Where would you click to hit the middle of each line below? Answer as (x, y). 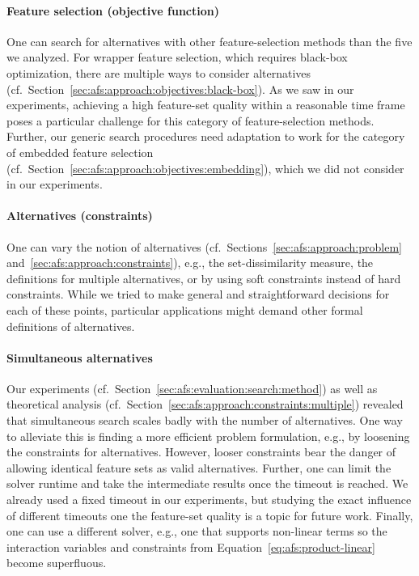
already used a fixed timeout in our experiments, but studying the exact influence (209, 500)
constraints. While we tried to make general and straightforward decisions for (198, 294)
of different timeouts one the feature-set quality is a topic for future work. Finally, (210, 515)
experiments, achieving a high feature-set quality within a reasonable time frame (206, 105)
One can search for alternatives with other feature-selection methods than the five (209, 41)
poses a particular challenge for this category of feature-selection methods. (190, 120)
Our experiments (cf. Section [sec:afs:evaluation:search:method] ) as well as (192, 388)
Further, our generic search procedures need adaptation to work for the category (206, 136)
